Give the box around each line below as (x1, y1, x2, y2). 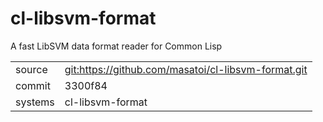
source (15, 62, 48, 76)
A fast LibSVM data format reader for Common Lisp (10, 40, 223, 52)
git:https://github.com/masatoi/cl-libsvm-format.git (64, 62, 308, 76)
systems (15, 95, 55, 109)
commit (15, 78, 51, 92)
